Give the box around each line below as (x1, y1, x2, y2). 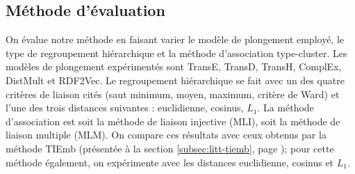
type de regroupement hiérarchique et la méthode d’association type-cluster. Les (6, 45, 347, 60)
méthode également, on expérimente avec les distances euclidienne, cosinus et (6, 155, 334, 169)
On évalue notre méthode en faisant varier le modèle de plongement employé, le (6, 32, 345, 47)
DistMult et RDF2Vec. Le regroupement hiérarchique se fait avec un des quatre (6, 72, 345, 87)
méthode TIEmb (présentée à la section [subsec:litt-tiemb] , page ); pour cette (6, 141, 334, 155)
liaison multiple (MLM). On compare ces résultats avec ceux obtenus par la (6, 127, 327, 142)
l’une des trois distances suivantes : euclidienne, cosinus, (6, 100, 244, 115)
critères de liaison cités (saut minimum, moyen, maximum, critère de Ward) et (6, 86, 340, 101)
